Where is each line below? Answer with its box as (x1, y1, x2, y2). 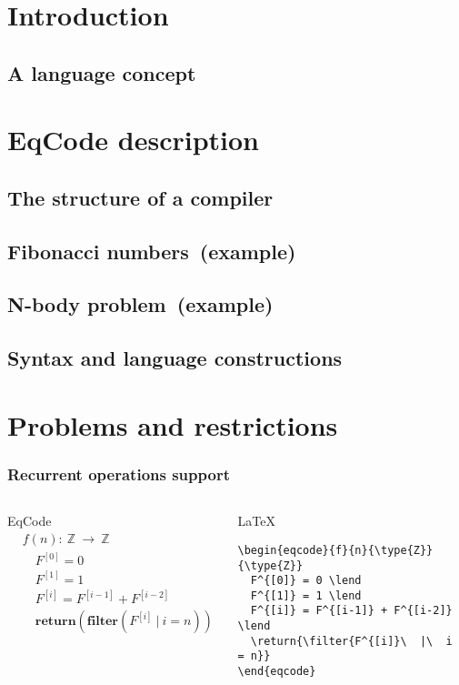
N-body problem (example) (7, 290, 274, 318)
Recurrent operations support (7, 462, 230, 485)
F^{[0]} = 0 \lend (250, 574, 362, 588)
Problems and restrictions (7, 406, 338, 443)
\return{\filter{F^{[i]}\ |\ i (250, 634, 453, 648)
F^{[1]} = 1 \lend (250, 589, 362, 602)
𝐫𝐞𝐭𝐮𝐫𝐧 (35, 615, 76, 629)
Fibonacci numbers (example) (7, 237, 296, 265)
